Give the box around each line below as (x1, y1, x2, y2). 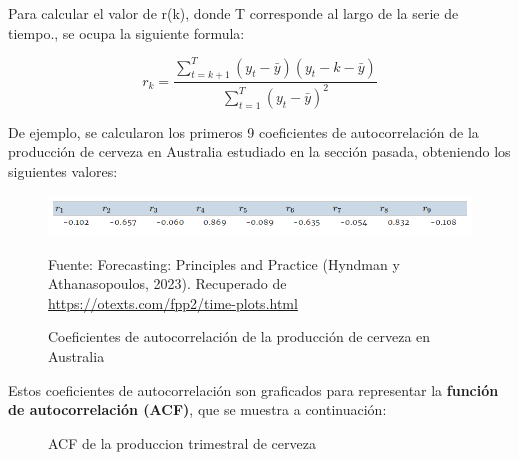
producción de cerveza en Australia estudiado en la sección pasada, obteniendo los (8, 141, 511, 162)
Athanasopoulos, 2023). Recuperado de (48, 273, 287, 294)
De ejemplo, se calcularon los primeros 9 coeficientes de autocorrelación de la (8, 121, 479, 142)
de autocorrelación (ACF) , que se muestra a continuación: (8, 399, 387, 420)
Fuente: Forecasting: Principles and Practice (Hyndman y (48, 253, 400, 274)
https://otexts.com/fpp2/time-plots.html (48, 292, 298, 313)
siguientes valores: (8, 161, 118, 182)
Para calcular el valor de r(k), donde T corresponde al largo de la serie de (8, 3, 459, 23)
